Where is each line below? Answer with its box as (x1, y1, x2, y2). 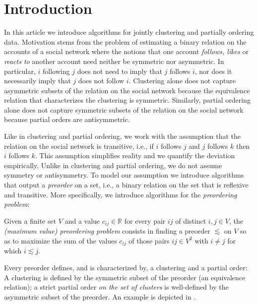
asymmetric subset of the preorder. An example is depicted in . (4, 291, 196, 302)
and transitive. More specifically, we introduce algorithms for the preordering (4, 189, 237, 199)
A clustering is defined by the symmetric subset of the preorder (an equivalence (4, 272, 246, 282)
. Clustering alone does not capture (129, 75, 236, 86)
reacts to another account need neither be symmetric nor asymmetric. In (4, 56, 224, 66)
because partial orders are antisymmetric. (4, 114, 130, 124)
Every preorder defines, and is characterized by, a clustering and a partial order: (4, 262, 248, 272)
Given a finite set (4, 215, 57, 226)
